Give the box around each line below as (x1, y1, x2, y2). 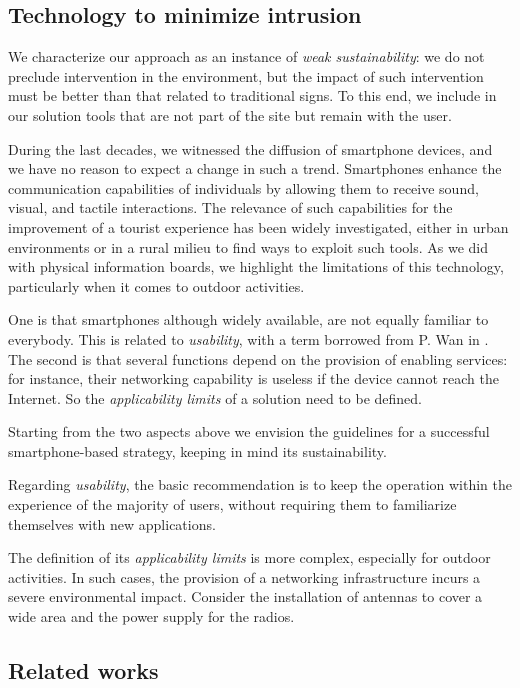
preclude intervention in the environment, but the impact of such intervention (8, 65, 484, 86)
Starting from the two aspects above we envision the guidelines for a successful (8, 421, 490, 442)
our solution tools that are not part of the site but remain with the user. (8, 104, 452, 125)
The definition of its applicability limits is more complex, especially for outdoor (8, 547, 491, 568)
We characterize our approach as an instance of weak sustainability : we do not (8, 46, 485, 67)
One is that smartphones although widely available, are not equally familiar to (8, 309, 489, 330)
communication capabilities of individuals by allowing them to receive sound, (8, 177, 479, 198)
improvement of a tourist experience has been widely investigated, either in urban (8, 216, 509, 237)
